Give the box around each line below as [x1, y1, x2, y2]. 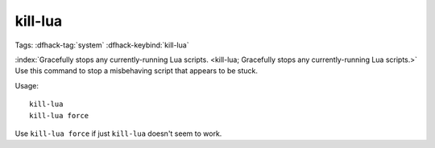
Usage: [14, 80, 39, 90]
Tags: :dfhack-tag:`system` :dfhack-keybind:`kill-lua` [14, 40, 189, 50]
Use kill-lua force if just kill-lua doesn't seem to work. [14, 129, 222, 138]
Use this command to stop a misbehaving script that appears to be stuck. [14, 66, 258, 76]
